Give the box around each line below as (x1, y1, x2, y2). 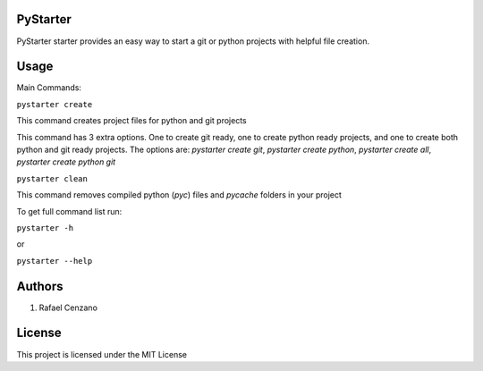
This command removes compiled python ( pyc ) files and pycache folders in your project (16, 190, 342, 200)
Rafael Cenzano (38, 302, 98, 313)
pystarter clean (16, 173, 89, 183)
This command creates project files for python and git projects (16, 115, 247, 126)
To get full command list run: (16, 206, 123, 216)
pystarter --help (16, 256, 93, 266)
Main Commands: (16, 82, 82, 93)
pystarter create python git (16, 156, 116, 167)
